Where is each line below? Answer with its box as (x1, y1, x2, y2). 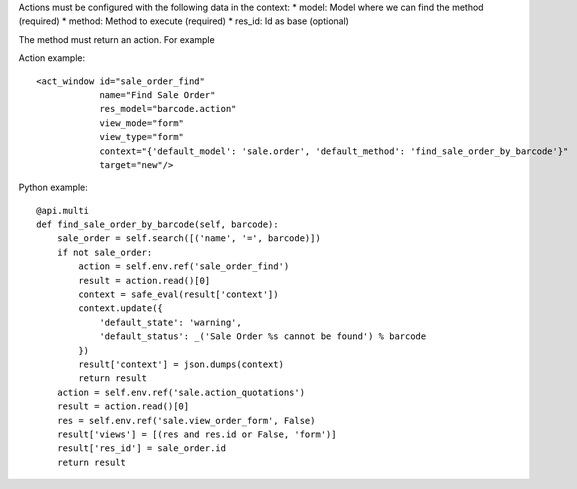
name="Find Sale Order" (99, 89, 216, 100)
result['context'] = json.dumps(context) (78, 358, 285, 370)
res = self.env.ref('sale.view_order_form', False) (56, 415, 316, 426)
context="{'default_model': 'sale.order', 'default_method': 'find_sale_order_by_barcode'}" (99, 145, 569, 157)
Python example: (18, 181, 89, 194)
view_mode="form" (99, 117, 185, 129)
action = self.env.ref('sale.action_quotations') (56, 386, 305, 398)
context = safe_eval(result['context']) (78, 289, 279, 300)
